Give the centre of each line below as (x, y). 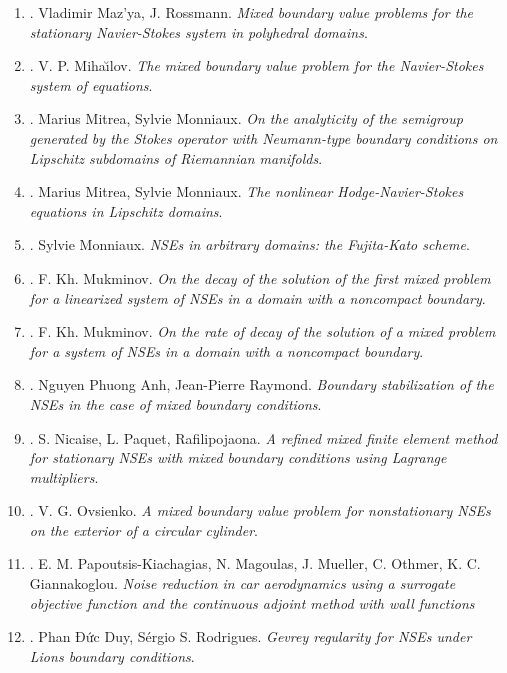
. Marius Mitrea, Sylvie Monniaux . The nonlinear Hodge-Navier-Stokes (246, 191)
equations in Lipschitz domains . (126, 210)
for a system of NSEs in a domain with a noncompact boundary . (226, 350)
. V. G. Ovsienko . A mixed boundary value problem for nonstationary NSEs (260, 510)
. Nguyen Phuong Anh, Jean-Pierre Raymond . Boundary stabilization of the (261, 384)
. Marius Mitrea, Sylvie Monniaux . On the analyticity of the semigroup (246, 118)
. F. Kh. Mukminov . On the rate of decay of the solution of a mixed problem (262, 331)
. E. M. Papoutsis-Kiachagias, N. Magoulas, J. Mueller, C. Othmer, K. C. (255, 563)
